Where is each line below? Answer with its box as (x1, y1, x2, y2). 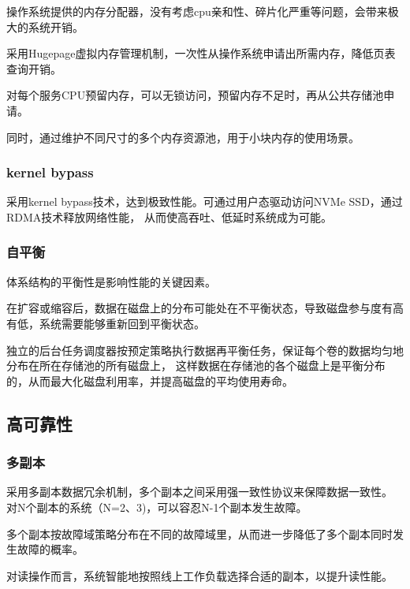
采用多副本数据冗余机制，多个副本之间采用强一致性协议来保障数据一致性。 (6, 483, 393, 500)
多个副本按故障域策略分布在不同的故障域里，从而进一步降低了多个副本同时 (6, 525, 393, 542)
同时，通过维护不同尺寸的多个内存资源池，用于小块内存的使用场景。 (6, 129, 360, 145)
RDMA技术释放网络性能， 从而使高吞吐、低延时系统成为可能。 (6, 208, 332, 225)
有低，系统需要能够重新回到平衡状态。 (6, 315, 205, 331)
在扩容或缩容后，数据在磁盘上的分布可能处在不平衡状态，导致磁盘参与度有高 (6, 300, 404, 316)
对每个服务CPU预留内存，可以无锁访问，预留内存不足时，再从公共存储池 (6, 87, 384, 103)
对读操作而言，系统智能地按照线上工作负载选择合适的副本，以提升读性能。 (6, 567, 393, 583)
